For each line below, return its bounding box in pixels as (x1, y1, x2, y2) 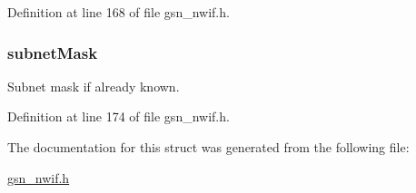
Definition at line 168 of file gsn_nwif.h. (7, 3, 230, 21)
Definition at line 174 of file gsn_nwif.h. (7, 107, 230, 126)
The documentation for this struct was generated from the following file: (7, 138, 410, 156)
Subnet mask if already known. (7, 76, 180, 95)
